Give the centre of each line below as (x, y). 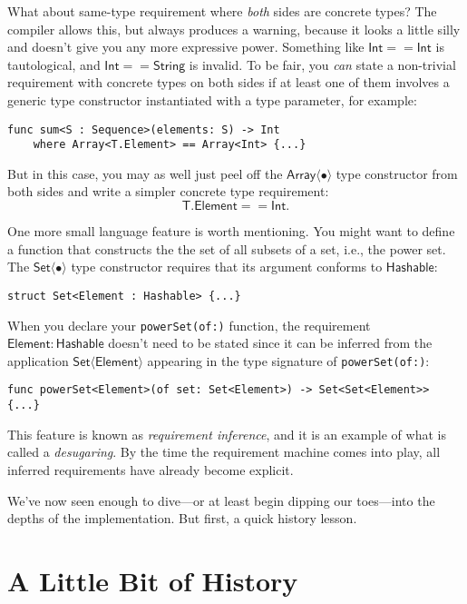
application (38, 360)
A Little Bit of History (153, 580)
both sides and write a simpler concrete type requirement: (168, 191)
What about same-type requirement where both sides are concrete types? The (222, 11)
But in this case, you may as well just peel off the (145, 173)
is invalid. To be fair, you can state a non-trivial (322, 64)
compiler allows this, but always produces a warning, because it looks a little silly (234, 29)
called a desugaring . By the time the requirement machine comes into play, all (224, 452)
